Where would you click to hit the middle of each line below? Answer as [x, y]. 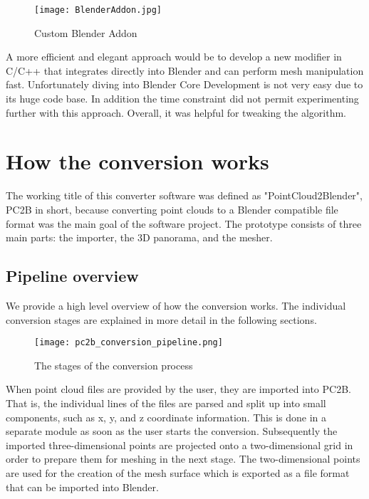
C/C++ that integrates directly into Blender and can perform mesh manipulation [185, 70]
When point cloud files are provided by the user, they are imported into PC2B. [178, 389]
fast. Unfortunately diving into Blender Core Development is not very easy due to [184, 84]
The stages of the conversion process [114, 365]
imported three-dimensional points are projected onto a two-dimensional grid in [180, 445]
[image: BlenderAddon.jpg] [98, 10]
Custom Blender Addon [86, 32]
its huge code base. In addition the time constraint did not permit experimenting [182, 99]
